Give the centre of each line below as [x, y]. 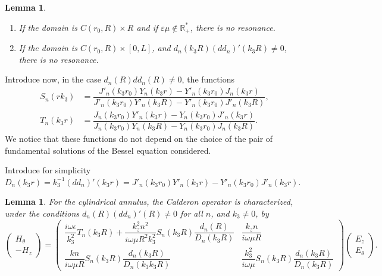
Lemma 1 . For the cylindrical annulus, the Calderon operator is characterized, [149, 202]
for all [191, 213]
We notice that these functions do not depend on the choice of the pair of [139, 139]
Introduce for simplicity [48, 170]
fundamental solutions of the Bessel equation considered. [108, 150]
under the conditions [42, 213]
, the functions [208, 79]
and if [147, 27]
